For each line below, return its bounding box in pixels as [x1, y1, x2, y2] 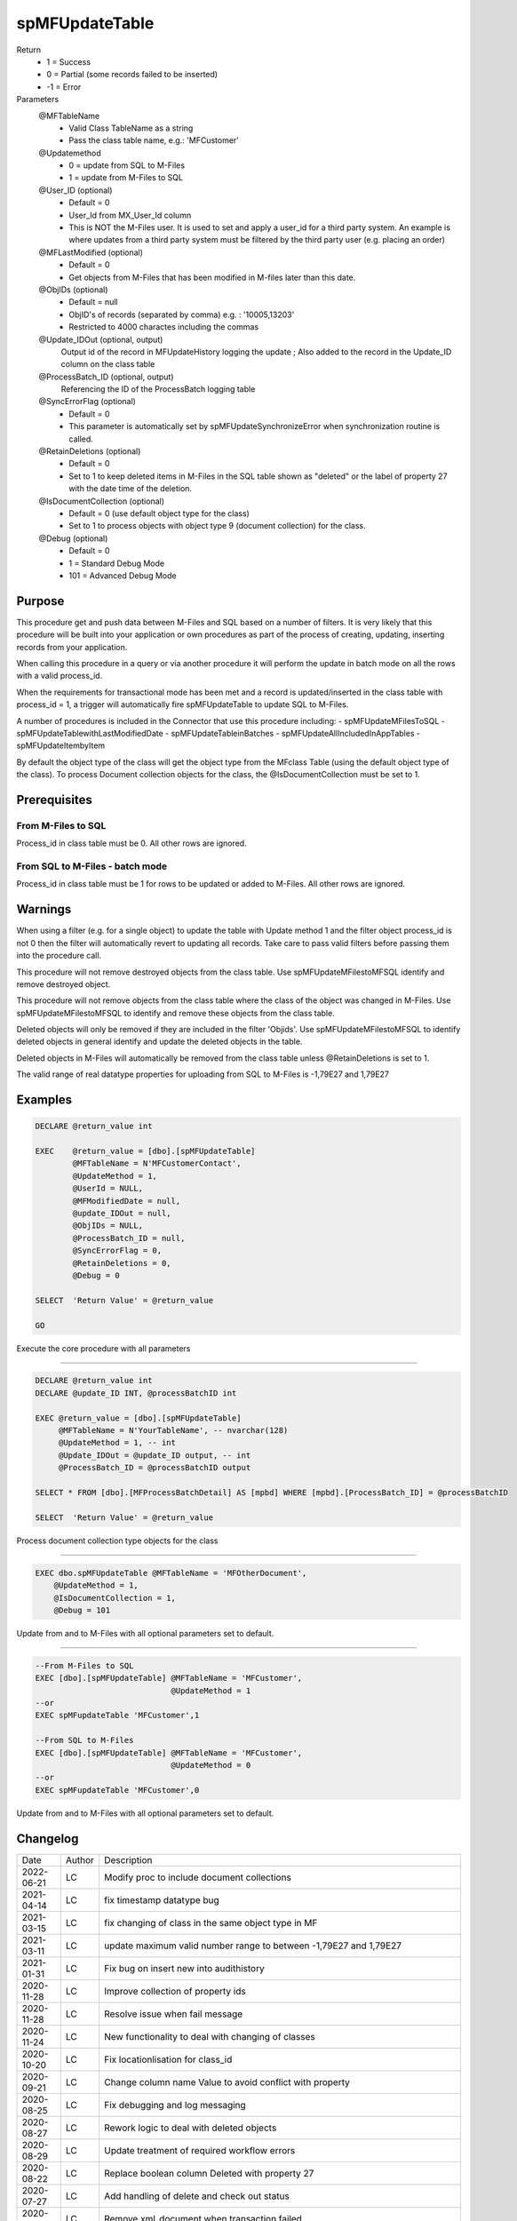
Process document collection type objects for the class [16, 1535, 219, 1546]
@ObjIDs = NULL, [72, 1221, 144, 1230]
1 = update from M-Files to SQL [68, 172, 184, 183]
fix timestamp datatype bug [103, 1893, 219, 1906]
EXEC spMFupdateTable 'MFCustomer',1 [35, 1710, 200, 1721]
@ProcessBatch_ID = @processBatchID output [58, 1462, 251, 1473]
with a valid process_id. [16, 671, 103, 681]
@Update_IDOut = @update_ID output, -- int [58, 1450, 251, 1461]
